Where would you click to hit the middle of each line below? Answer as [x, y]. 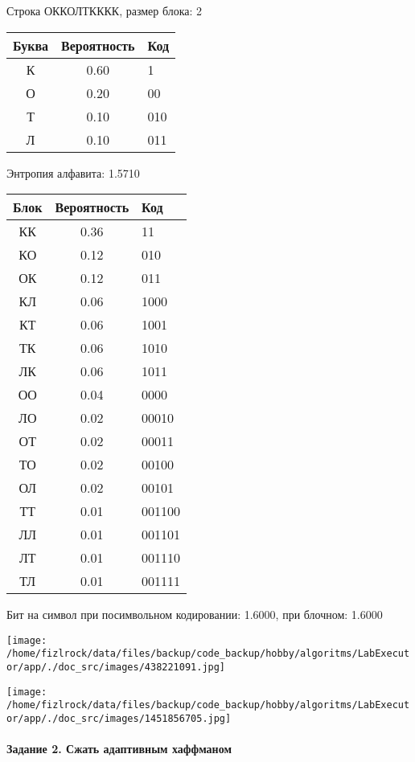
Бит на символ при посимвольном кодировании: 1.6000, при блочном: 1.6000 [195, 615]
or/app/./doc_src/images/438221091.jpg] [116, 668]
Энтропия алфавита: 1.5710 [73, 172]
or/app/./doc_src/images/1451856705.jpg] [119, 719]
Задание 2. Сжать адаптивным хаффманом [119, 749]
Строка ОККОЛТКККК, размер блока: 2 [105, 10]
